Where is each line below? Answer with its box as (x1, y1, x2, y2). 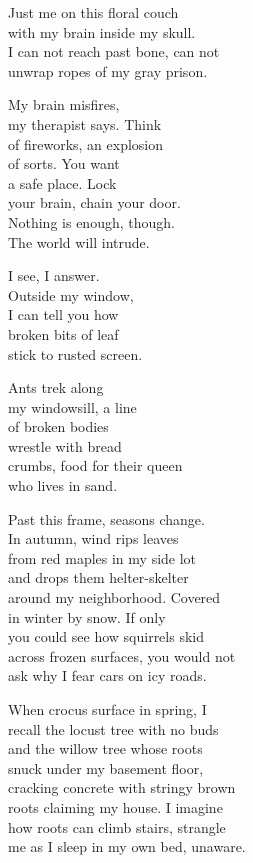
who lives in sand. (8, 475, 118, 496)
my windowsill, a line (8, 396, 137, 417)
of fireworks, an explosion (8, 133, 164, 154)
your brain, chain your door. (8, 192, 181, 213)
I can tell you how (8, 304, 119, 325)
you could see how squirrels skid (8, 626, 204, 647)
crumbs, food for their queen (8, 455, 183, 476)
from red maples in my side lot (8, 547, 197, 568)
